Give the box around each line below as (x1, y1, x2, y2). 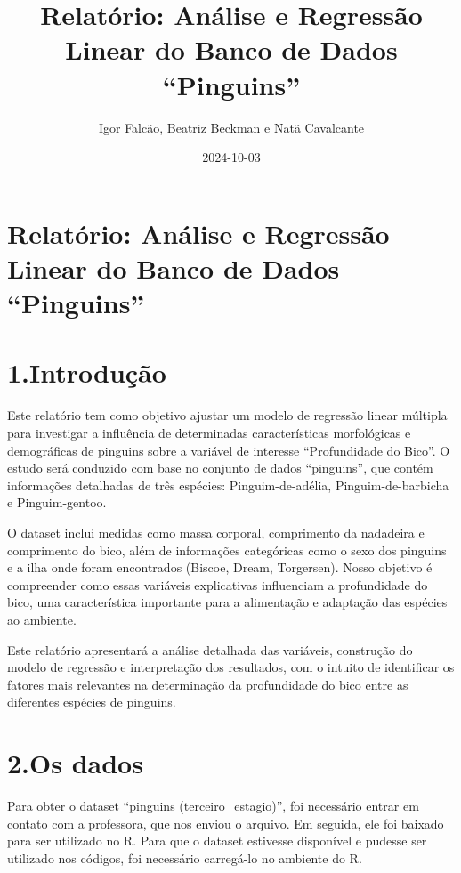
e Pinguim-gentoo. (7, 493, 107, 512)
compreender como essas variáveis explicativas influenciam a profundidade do (7, 575, 428, 594)
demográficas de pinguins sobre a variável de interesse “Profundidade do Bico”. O (7, 441, 450, 459)
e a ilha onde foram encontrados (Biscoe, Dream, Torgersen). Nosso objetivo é (7, 558, 433, 577)
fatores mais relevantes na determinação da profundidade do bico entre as (7, 675, 408, 693)
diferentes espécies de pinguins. (7, 692, 176, 711)
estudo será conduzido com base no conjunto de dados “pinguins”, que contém (7, 458, 433, 477)
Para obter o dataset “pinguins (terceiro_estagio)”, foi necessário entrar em (7, 796, 419, 814)
